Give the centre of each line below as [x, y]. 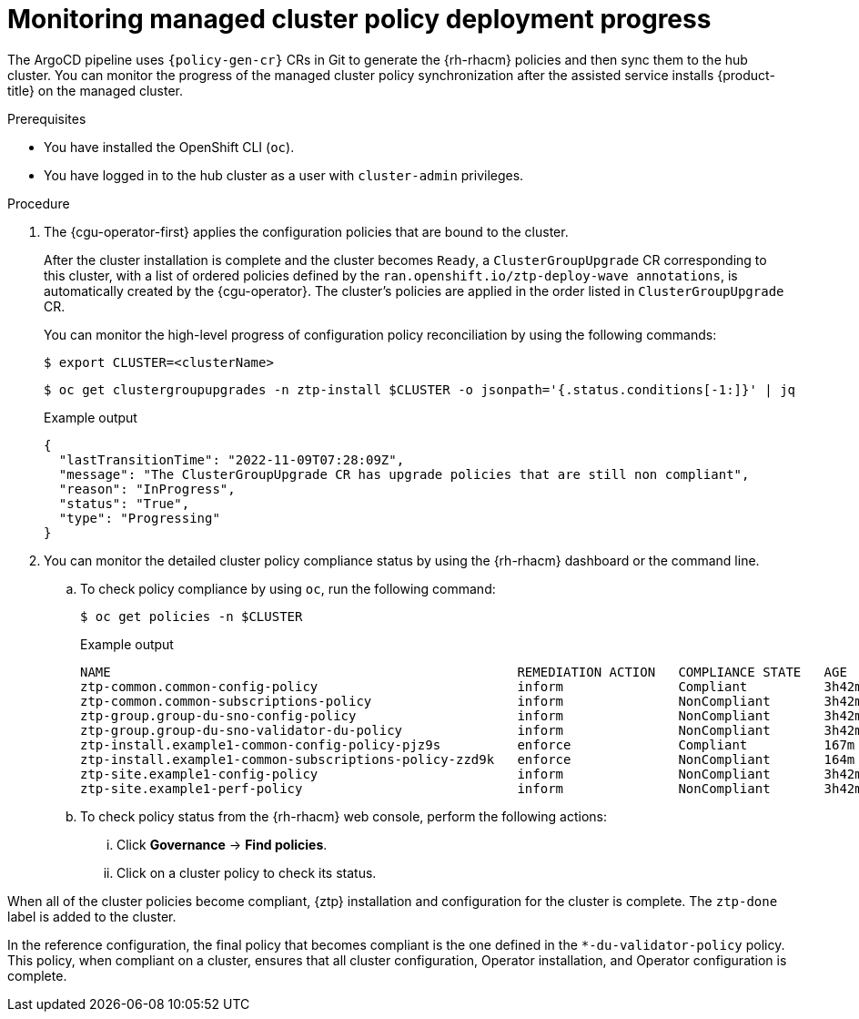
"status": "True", [124, 503]
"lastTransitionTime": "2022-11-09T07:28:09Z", [232, 459]
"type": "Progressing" [139, 518]
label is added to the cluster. [92, 916]
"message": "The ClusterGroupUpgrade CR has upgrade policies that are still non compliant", [404, 474]
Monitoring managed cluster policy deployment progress [359, 19]
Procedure [39, 203]
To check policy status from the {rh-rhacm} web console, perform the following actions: [344, 816]
